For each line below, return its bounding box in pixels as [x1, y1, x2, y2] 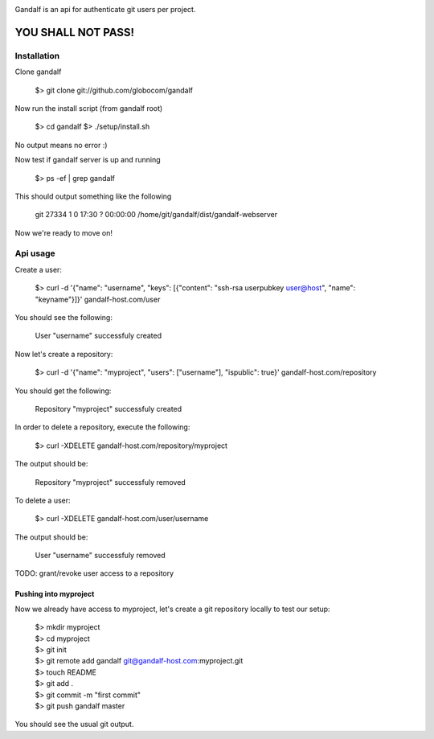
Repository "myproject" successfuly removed [35, 477, 186, 487]
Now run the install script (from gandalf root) [14, 103, 163, 113]
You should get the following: [14, 386, 112, 396]
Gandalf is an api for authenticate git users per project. [14, 5, 196, 14]
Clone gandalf [14, 67, 62, 76]
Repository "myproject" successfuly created [35, 404, 182, 413]
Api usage [14, 248, 55, 259]
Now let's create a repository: [14, 349, 113, 359]
